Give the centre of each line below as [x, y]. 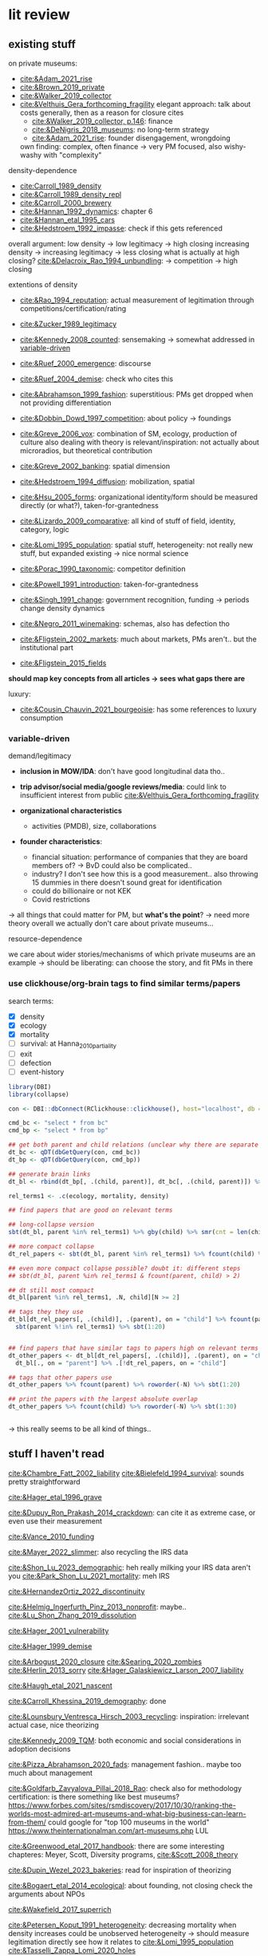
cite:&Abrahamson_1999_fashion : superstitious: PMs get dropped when [136, 394]
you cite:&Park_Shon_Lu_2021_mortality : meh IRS [89, 1575]
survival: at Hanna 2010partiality [68, 1044]
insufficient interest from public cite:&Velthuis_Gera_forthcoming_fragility [139, 795]
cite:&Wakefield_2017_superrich [60, 1909]
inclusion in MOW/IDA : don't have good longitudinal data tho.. [122, 771]
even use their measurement [55, 1520]
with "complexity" [73, 155]
